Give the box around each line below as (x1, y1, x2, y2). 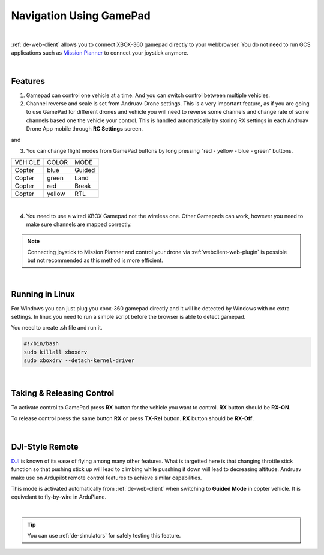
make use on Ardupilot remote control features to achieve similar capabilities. (11, 474, 202, 481)
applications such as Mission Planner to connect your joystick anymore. (11, 49, 188, 56)
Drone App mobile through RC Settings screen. (26, 125, 143, 132)
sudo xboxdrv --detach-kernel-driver (23, 357, 135, 364)
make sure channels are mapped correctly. (26, 221, 132, 228)
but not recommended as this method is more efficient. (27, 257, 163, 264)
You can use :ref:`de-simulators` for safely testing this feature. (27, 532, 181, 539)
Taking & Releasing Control (11, 388, 115, 398)
